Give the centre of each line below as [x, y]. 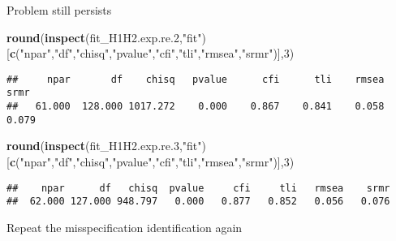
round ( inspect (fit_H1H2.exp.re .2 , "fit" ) [106, 37]
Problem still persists [59, 10]
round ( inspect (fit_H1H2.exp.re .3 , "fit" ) [106, 146]
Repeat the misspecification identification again [125, 227]
